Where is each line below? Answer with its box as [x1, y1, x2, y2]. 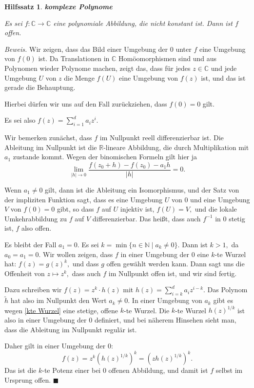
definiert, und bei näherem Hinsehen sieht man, [94, 315, 236, 325]
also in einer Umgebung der [4, 315, 87, 325]
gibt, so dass [57, 204, 94, 214]
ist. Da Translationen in [38, 53, 110, 64]
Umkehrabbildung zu [4, 213, 67, 223]
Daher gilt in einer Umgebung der [4, 341, 106, 351]
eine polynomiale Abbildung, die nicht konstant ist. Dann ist [53, 18, 233, 28]
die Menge [64, 72, 95, 83]
